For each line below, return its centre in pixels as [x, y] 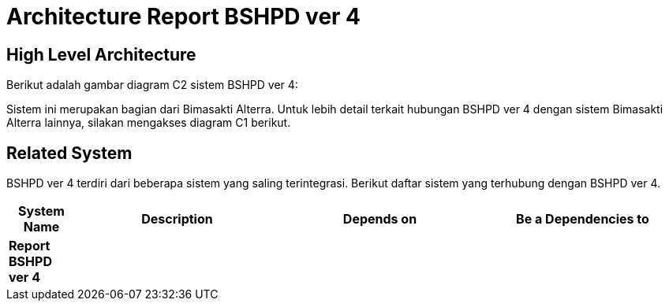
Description [177, 219]
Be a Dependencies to [583, 219]
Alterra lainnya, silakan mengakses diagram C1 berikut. [149, 123]
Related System [69, 153]
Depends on [380, 219]
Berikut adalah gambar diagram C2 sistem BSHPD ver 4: [152, 85]
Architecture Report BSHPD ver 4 [184, 17]
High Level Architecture [101, 54]
